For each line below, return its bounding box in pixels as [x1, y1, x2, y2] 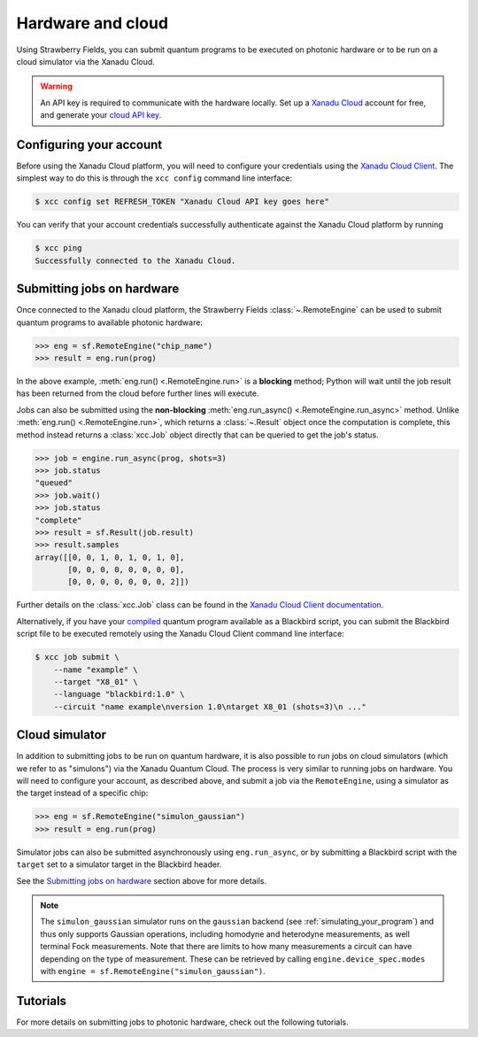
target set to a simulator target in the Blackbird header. [16, 859, 222, 870]
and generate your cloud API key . [40, 110, 162, 120]
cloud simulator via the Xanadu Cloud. [16, 56, 155, 66]
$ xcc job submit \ [35, 652, 119, 662]
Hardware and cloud [16, 13, 168, 33]
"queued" [35, 478, 73, 488]
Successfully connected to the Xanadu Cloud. [35, 255, 236, 266]
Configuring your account [16, 137, 163, 152]
